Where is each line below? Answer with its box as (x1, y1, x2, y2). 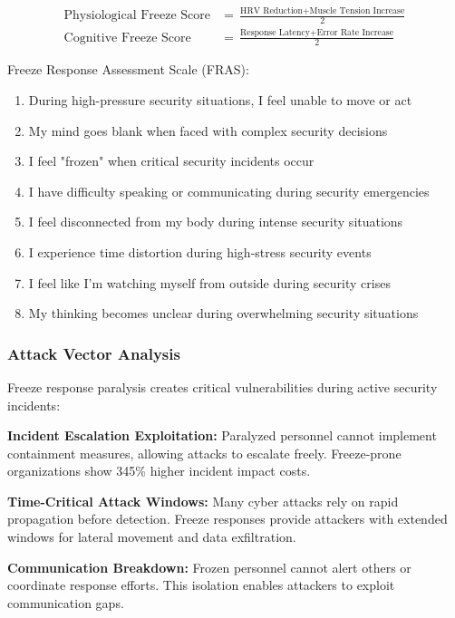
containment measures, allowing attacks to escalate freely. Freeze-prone (7, 443, 402, 462)
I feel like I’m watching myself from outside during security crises (28, 273, 391, 292)
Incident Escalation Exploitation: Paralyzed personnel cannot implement (7, 426, 437, 445)
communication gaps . (7, 593, 124, 612)
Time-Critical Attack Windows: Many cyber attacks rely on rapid (7, 491, 399, 510)
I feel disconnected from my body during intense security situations (28, 212, 403, 231)
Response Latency (240, 28, 310, 38)
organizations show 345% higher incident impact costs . (7, 461, 311, 480)
